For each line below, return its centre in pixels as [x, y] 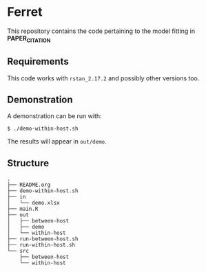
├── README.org [29, 185]
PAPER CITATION [29, 39]
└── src [18, 251]
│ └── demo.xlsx [33, 203]
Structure [28, 163]
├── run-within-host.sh [41, 245]
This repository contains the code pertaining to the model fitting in [101, 31]
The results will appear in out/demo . [57, 141]
